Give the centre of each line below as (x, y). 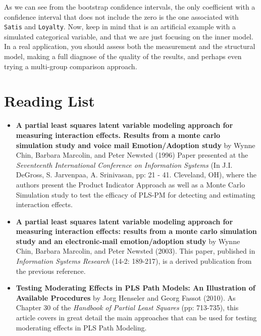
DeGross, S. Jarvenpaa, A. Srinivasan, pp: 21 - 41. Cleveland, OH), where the (136, 175)
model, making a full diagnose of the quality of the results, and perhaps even (123, 56)
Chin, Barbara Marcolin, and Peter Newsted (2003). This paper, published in (136, 251)
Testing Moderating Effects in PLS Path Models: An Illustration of (136, 288)
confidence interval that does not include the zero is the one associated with (121, 16)
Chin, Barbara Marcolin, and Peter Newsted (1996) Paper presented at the (132, 155)
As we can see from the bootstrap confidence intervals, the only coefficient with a (130, 7)
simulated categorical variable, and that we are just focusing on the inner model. (129, 36)
